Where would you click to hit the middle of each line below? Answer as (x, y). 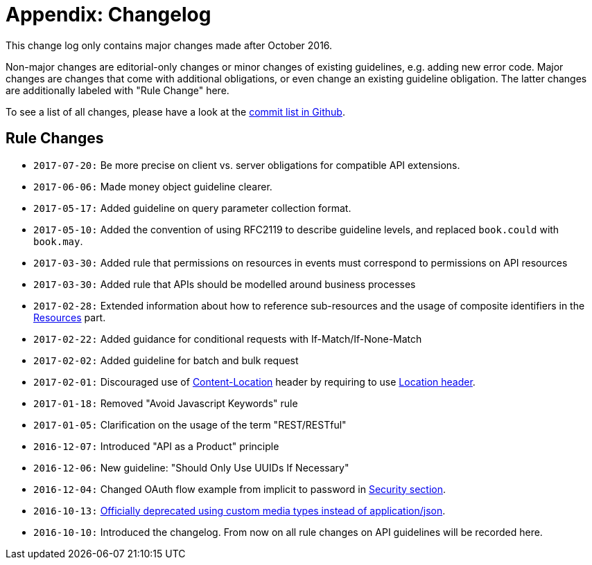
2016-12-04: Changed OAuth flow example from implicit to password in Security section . (240, 489)
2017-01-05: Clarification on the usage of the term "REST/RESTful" (190, 424)
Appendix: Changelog (108, 15)
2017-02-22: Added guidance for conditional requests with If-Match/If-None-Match (228, 339)
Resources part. (70, 317)
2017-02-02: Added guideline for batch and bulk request (166, 360)
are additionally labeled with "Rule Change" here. (117, 90)
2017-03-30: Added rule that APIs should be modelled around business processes (225, 284)
